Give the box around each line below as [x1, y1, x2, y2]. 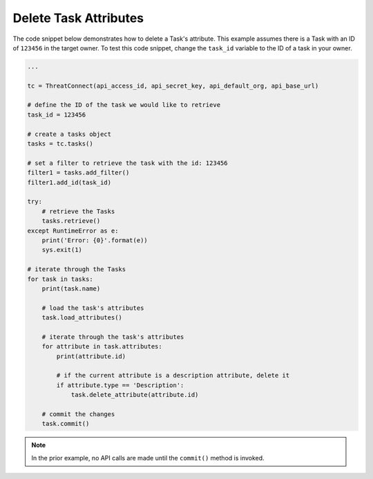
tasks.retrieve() [41, 217, 101, 225]
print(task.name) [41, 284, 101, 293]
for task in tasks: [27, 275, 93, 283]
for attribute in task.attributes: [41, 342, 162, 351]
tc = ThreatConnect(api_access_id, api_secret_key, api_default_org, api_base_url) [27, 81, 319, 90]
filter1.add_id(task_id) [27, 178, 112, 186]
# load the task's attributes [41, 304, 144, 312]
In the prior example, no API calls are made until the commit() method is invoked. [31, 453, 265, 462]
